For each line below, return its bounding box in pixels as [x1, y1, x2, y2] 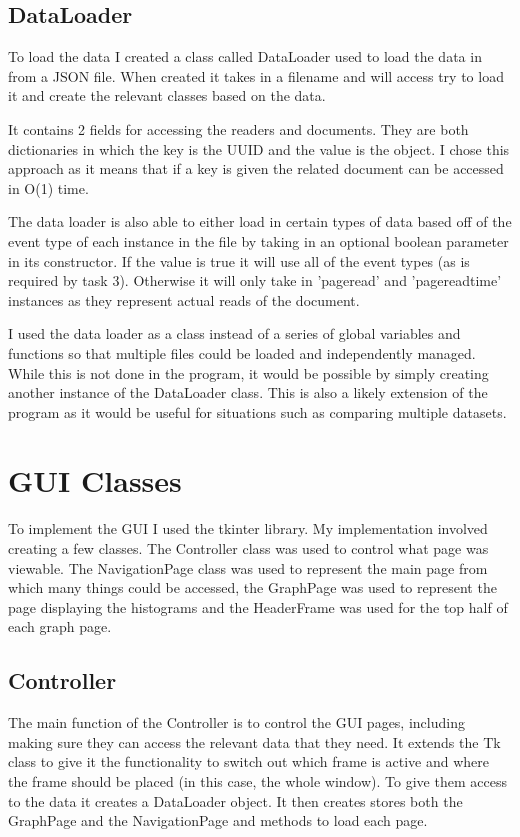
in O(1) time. [8, 177, 89, 198]
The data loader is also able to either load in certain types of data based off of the [8, 211, 512, 232]
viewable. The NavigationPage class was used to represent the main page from [8, 557, 488, 578]
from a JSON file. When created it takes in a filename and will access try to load [8, 65, 504, 86]
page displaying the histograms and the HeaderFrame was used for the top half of [8, 596, 508, 617]
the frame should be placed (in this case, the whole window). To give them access [8, 770, 507, 791]
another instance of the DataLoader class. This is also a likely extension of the [8, 382, 488, 403]
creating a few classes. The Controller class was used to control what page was [8, 538, 489, 559]
